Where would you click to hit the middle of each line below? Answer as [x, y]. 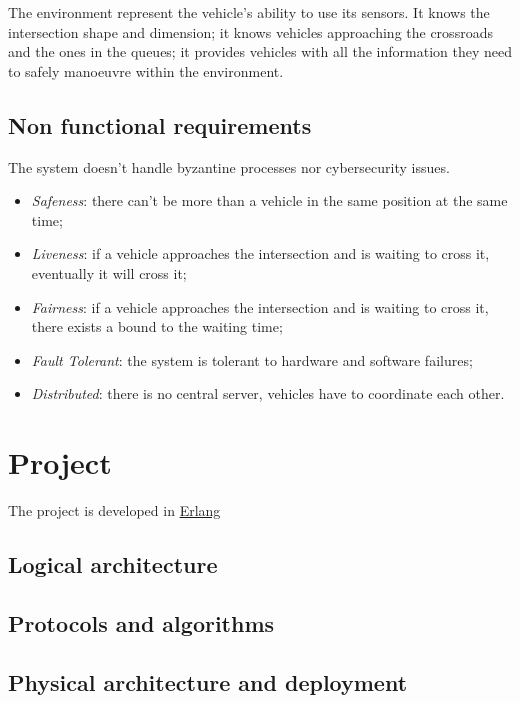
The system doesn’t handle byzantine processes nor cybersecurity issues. [229, 166]
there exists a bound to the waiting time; [157, 326]
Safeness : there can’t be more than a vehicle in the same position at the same [269, 200]
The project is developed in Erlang [114, 510]
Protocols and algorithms [141, 622]
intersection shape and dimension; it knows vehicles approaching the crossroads [250, 31]
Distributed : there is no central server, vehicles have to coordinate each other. [268, 393]
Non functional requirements [160, 124]
